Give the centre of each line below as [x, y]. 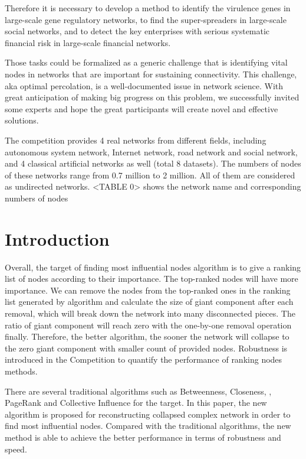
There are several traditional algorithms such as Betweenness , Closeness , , [138, 391]
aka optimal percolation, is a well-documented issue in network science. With [144, 85]
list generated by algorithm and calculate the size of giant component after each [149, 302]
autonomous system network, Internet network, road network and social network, [151, 152]
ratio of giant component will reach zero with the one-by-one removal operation [148, 325]
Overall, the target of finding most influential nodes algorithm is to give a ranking [153, 267]
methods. [21, 371]
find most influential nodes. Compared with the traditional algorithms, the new [148, 426]
